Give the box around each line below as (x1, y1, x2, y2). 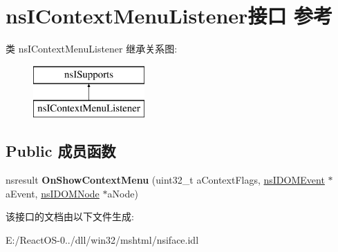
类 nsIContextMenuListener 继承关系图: (6, 41, 178, 56)
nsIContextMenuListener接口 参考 (6, 1, 333, 30)
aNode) (107, 186, 138, 200)
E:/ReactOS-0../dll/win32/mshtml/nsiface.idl (6, 232, 199, 246)
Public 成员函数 (6, 140, 116, 162)
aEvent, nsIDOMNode (6, 186, 100, 200)
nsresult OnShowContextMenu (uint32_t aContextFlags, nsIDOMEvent (6, 173, 325, 187)
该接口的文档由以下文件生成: (6, 209, 134, 224)
